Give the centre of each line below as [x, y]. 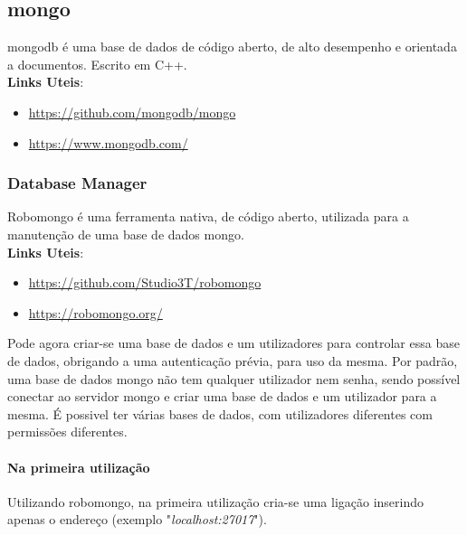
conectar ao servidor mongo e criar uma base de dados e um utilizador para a [222, 396]
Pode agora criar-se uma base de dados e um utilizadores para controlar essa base [233, 343]
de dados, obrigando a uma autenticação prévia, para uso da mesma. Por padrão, [233, 360]
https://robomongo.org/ [95, 312]
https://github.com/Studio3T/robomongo [145, 282]
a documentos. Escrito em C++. [97, 64]
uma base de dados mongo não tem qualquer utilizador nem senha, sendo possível [234, 378]
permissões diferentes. [67, 432]
